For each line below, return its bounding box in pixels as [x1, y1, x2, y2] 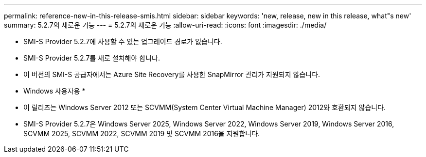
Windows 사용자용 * [23, 87, 86, 95]
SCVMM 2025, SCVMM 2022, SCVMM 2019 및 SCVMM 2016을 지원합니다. [23, 129, 260, 138]
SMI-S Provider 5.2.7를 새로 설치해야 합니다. [23, 54, 160, 62]
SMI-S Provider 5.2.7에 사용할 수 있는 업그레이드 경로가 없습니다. [23, 37, 222, 46]
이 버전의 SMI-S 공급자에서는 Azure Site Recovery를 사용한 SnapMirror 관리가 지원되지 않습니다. [23, 70, 320, 78]
